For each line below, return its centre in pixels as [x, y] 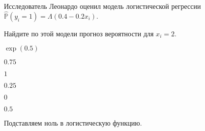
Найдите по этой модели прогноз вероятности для [79, 33]
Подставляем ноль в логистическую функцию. [73, 123]
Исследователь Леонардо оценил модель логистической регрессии [102, 6]
